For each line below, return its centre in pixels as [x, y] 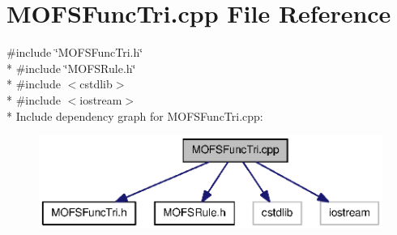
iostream [101, 99]
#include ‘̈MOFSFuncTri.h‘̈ [75, 52]
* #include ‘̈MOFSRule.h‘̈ [71, 68]
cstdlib [96, 84]
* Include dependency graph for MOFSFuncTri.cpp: [135, 115]
